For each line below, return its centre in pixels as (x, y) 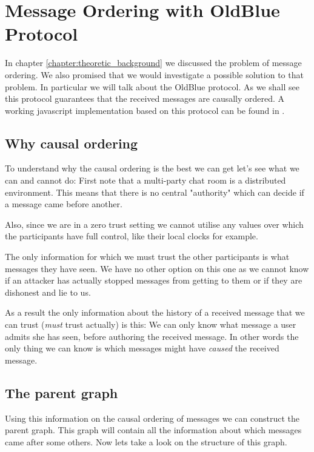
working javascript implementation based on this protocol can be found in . (145, 110)
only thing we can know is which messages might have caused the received (142, 348)
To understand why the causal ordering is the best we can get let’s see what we (152, 168)
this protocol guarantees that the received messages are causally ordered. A (145, 98)
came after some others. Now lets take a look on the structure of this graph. (146, 441)
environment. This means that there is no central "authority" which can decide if (155, 192)
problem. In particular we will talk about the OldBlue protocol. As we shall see (152, 86)
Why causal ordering (72, 143)
